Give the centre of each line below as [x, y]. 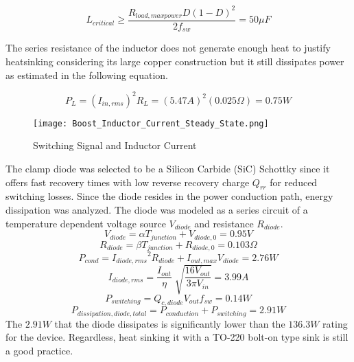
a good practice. [39, 350]
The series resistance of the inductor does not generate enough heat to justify [168, 48]
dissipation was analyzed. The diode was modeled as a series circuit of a [157, 209]
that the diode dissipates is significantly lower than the [170, 323]
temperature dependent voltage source [86, 223]
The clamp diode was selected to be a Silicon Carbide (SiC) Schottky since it [168, 168]
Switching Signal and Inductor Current [115, 145]
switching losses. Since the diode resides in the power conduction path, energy [169, 196]
